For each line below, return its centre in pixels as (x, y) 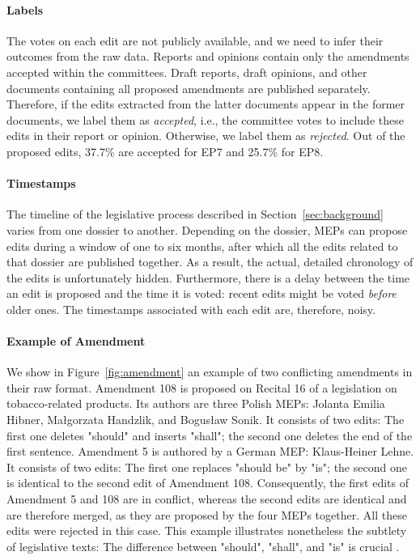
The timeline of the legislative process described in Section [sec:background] (195, 214)
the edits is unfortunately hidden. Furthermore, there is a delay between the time (208, 277)
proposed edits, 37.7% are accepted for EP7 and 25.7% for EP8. (165, 151)
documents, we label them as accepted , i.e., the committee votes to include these (205, 119)
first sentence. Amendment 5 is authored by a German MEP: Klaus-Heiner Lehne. (210, 451)
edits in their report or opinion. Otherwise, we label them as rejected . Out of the (206, 136)
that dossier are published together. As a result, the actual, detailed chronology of (210, 262)
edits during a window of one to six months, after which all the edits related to (202, 246)
